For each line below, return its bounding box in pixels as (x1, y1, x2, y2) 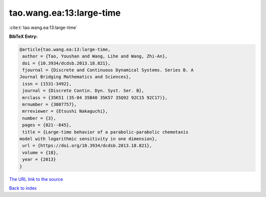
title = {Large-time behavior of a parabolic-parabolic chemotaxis (22, 129, 189, 135)
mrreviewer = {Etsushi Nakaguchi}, (22, 109, 108, 114)
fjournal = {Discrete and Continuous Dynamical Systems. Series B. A (22, 67, 194, 73)
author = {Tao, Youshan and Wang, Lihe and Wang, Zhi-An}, (22, 54, 168, 59)
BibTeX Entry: (9, 33, 38, 39)
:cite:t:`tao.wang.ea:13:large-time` (9, 25, 78, 30)
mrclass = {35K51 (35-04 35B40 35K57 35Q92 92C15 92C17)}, (22, 95, 168, 100)
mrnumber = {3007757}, (22, 102, 77, 108)
